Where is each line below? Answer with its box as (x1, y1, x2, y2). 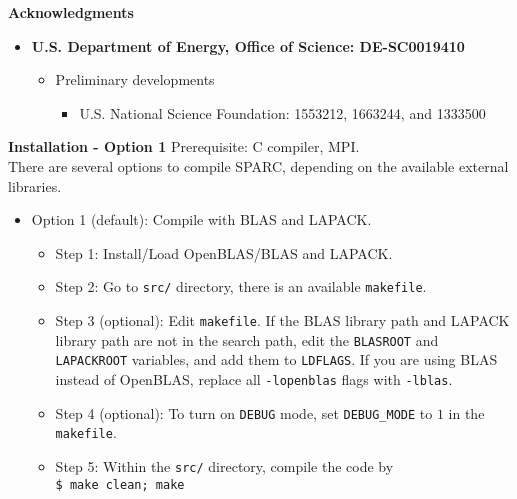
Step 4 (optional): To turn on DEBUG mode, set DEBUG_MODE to (55, 402, 433, 423)
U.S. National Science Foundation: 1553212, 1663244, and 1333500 (79, 102, 486, 123)
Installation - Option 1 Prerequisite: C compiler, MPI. (8, 136, 360, 157)
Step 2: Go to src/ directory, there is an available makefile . (55, 276, 427, 297)
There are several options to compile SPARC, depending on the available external (8, 155, 509, 176)
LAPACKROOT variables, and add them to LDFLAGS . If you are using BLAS (55, 349, 498, 370)
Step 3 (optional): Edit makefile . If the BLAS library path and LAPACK (55, 310, 510, 330)
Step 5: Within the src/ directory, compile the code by (55, 455, 394, 476)
